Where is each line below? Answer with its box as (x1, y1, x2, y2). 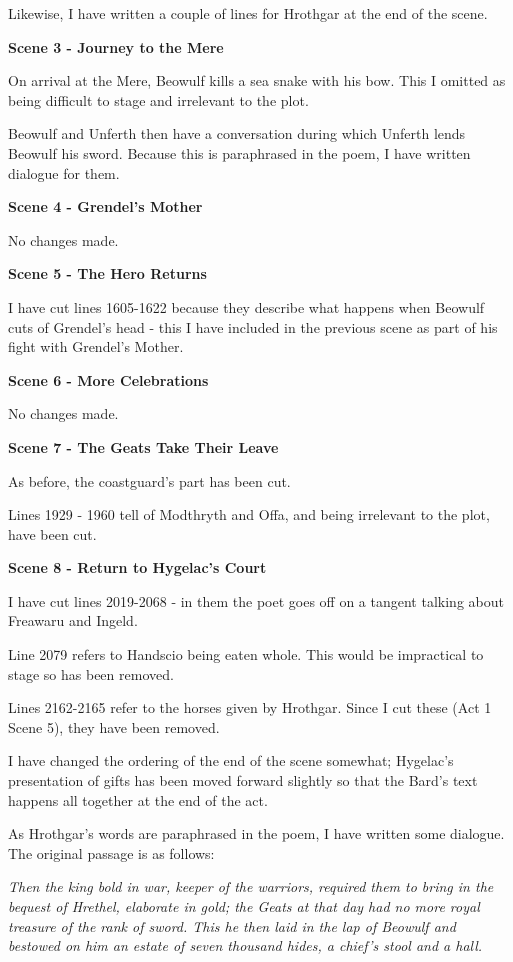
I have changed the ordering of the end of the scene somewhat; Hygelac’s (8, 750, 454, 771)
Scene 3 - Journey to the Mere (8, 36, 224, 57)
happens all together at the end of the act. (8, 789, 268, 810)
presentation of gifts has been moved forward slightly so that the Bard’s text (8, 770, 478, 791)
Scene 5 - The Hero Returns (8, 263, 207, 284)
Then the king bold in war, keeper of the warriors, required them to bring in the (8, 876, 494, 897)
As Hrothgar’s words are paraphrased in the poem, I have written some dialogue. (8, 823, 505, 844)
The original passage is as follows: (8, 842, 215, 863)
